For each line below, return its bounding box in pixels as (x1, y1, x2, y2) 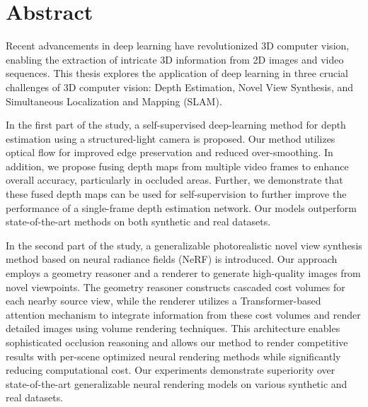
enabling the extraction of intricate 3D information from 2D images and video (6, 52, 344, 66)
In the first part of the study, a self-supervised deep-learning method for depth (6, 117, 346, 132)
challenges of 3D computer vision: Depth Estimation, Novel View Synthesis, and (6, 79, 354, 94)
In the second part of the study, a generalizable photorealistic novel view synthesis (6, 237, 362, 252)
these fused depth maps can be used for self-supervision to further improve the (6, 187, 347, 201)
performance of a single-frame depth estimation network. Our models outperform (6, 200, 357, 215)
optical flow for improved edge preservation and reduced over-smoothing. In (6, 145, 333, 160)
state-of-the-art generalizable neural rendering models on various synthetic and (6, 376, 347, 391)
